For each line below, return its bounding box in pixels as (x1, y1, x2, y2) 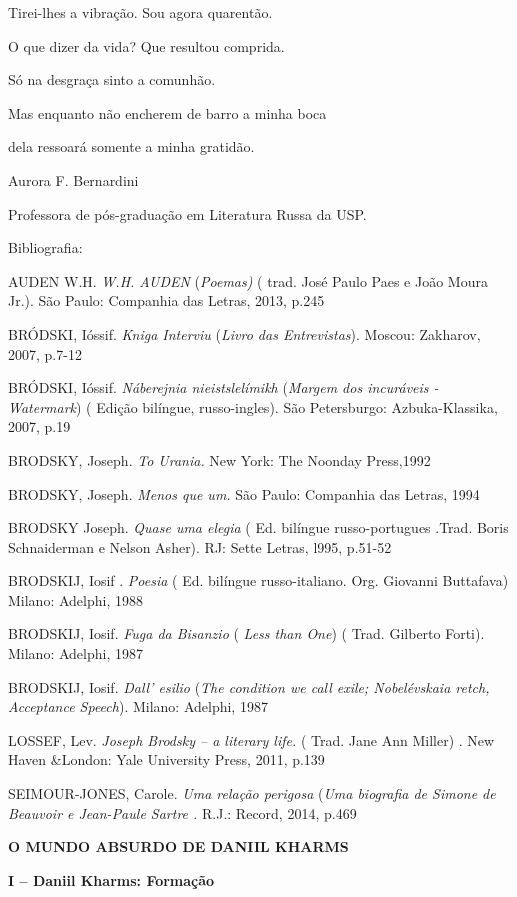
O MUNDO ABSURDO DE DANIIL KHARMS (8, 836, 349, 857)
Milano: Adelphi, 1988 (8, 589, 143, 610)
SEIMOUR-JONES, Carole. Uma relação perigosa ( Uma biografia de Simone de (8, 783, 496, 804)
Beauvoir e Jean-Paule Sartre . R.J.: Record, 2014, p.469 (8, 802, 357, 823)
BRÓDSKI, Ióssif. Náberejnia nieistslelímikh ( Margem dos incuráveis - (8, 377, 439, 398)
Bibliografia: (8, 237, 83, 258)
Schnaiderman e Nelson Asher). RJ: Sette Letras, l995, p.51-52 (8, 536, 392, 557)
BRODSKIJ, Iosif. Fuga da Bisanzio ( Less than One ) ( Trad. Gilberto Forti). (8, 623, 485, 644)
